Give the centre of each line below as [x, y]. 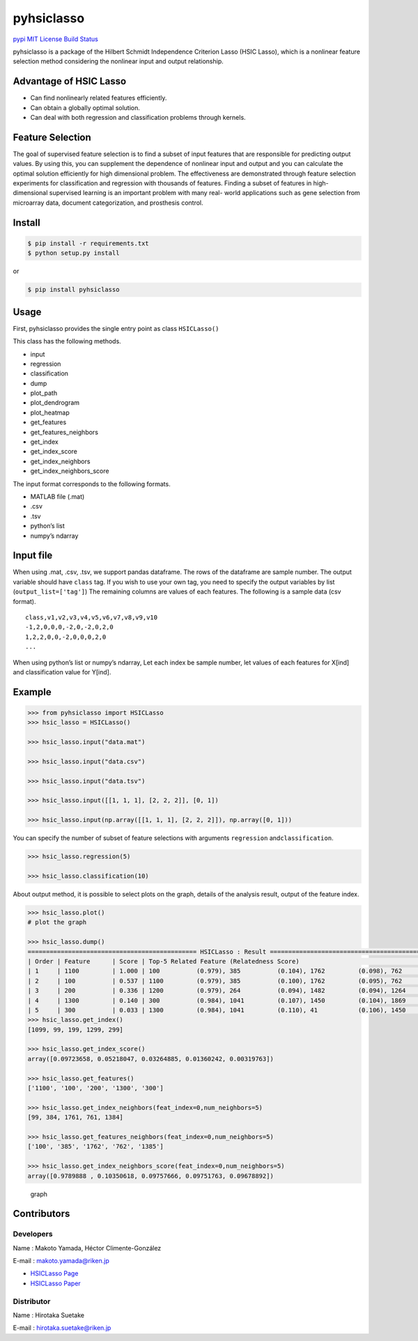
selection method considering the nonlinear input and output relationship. [118, 61]
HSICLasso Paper [56, 1283]
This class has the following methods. [67, 341]
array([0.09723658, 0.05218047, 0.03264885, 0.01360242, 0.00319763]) [151, 1059]
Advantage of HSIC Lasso [70, 81]
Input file [33, 556]
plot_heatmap [50, 412]
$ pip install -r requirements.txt [88, 243]
